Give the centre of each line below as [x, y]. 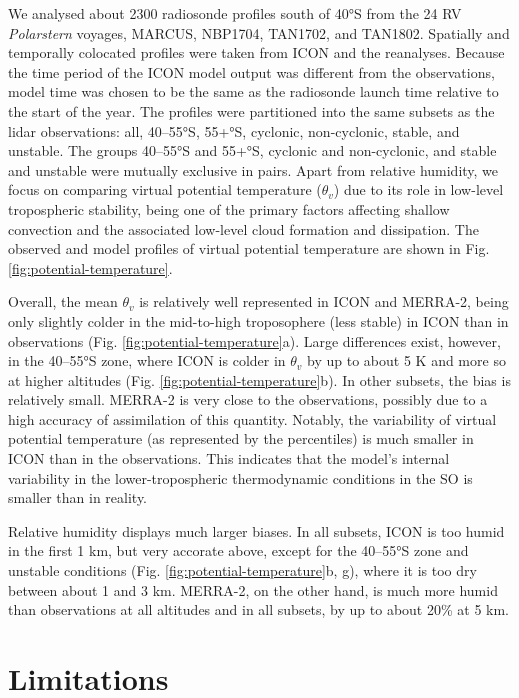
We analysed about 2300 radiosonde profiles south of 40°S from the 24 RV [235, 13]
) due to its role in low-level [418, 189]
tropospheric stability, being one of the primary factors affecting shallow [229, 208]
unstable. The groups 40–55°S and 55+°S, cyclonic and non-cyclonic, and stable [252, 150]
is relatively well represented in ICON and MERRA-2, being [324, 301]
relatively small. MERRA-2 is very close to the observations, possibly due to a [248, 399]
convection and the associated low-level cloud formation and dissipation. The [243, 228]
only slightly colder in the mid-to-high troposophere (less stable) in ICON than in [258, 320]
